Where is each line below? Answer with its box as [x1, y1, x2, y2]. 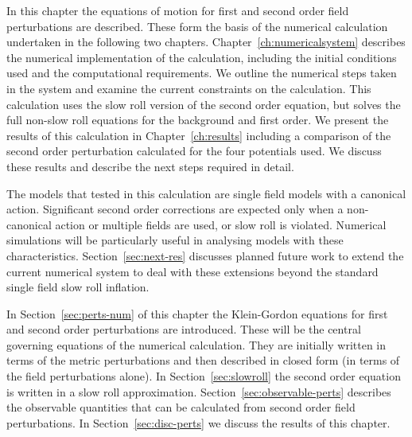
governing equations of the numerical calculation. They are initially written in [6, 336, 387, 353]
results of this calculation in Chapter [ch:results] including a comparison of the [6, 127, 391, 143]
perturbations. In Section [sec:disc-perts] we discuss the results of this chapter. [6, 414, 391, 431]
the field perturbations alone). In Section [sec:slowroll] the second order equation [6, 368, 401, 384]
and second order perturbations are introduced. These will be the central [6, 321, 361, 338]
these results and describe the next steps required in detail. [6, 158, 294, 174]
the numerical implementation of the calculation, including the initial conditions [6, 49, 397, 65]
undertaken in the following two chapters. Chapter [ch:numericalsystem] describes [6, 33, 406, 50]
